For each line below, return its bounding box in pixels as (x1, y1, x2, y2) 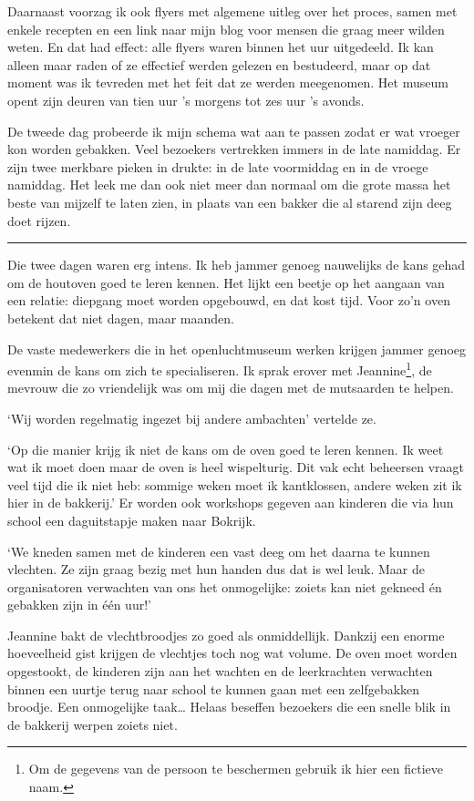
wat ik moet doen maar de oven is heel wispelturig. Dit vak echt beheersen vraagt (7, 457, 465, 477)
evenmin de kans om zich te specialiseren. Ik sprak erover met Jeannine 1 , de (7, 358, 432, 379)
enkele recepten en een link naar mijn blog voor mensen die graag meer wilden (7, 19, 445, 38)
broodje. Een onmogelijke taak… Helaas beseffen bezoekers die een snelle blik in (7, 697, 451, 716)
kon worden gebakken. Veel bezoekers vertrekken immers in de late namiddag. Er (7, 139, 461, 159)
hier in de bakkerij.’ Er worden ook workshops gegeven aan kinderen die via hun (7, 493, 454, 512)
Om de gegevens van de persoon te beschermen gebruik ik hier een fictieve (28, 759, 443, 778)
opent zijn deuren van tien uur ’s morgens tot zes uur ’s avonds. (7, 90, 365, 109)
